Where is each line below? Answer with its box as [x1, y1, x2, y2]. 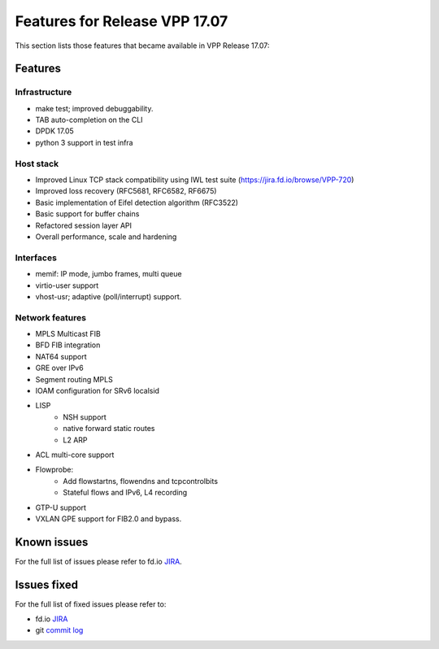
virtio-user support [35, 281, 99, 290]
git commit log [35, 625, 84, 635]
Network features [15, 311, 87, 323]
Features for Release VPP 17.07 [15, 12, 228, 30]
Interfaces [15, 252, 57, 264]
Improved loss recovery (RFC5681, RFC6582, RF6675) [35, 186, 217, 196]
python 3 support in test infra [35, 137, 133, 147]
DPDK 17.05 [35, 126, 75, 136]
